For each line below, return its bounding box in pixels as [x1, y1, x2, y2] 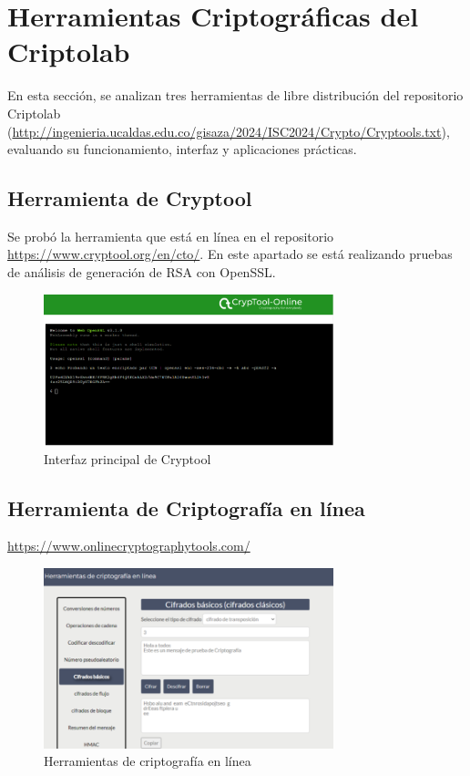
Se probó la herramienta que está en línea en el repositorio [7, 226, 334, 245]
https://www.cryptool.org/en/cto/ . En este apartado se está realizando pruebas [7, 244, 453, 264]
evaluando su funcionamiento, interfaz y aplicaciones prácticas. [7, 140, 357, 159]
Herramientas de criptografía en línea [44, 751, 251, 771]
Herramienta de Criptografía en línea [7, 493, 365, 522]
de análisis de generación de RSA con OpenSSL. [7, 263, 276, 282]
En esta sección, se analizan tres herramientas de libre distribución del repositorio [7, 86, 464, 105]
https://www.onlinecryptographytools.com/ [7, 536, 250, 555]
